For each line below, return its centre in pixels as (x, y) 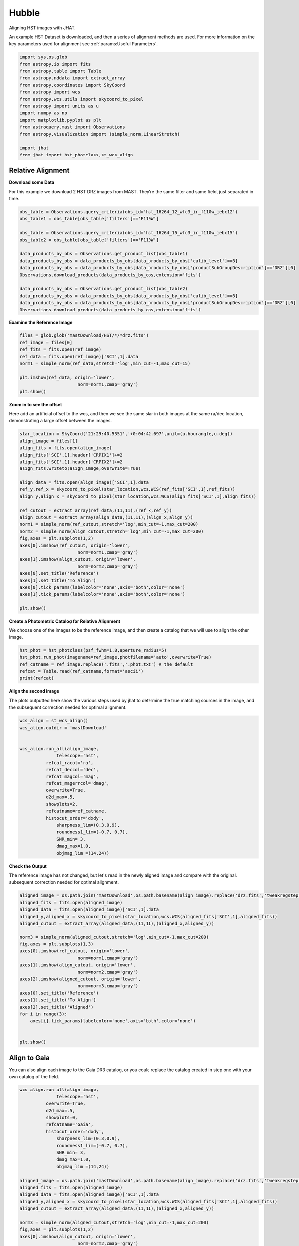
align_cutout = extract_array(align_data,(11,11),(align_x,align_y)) (106, 518)
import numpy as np (43, 113)
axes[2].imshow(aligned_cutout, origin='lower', (80, 979)
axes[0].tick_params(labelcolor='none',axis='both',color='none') (102, 587)
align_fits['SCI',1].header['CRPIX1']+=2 (71, 455)
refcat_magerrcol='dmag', (77, 783)
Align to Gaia (29, 1057)
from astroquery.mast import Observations (72, 127)
